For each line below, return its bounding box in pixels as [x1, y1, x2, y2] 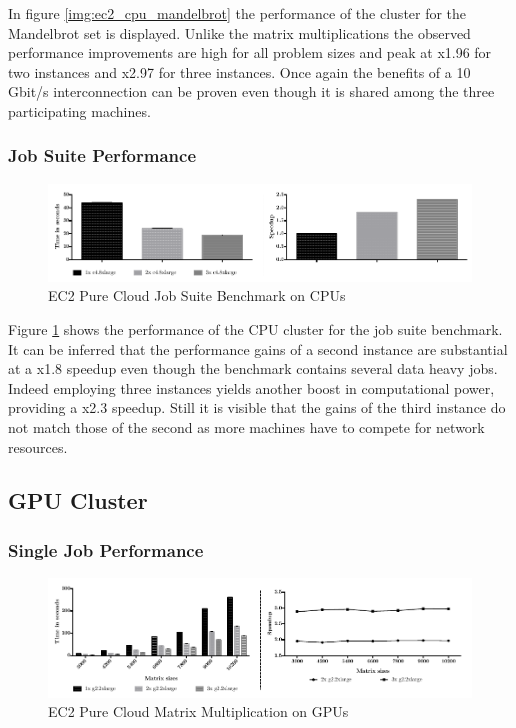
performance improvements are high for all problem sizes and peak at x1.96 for [8, 42, 492, 63]
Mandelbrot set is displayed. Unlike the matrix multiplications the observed [8, 22, 471, 43]
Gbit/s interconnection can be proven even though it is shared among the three [8, 81, 495, 102]
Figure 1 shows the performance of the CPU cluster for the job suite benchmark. [8, 318, 503, 339]
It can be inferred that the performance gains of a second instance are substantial [8, 338, 508, 359]
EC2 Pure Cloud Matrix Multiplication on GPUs [48, 701, 349, 722]
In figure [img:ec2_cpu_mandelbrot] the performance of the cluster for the [8, 3, 467, 23]
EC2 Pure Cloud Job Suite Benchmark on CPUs [48, 285, 346, 306]
